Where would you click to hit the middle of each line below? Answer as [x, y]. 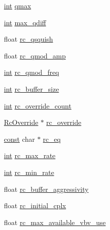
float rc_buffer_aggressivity [46, 189]
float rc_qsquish [29, 39]
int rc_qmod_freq [32, 72]
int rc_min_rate [29, 172]
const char [19, 139]
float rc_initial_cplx [35, 205]
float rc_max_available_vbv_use [55, 222]
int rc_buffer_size [32, 88]
